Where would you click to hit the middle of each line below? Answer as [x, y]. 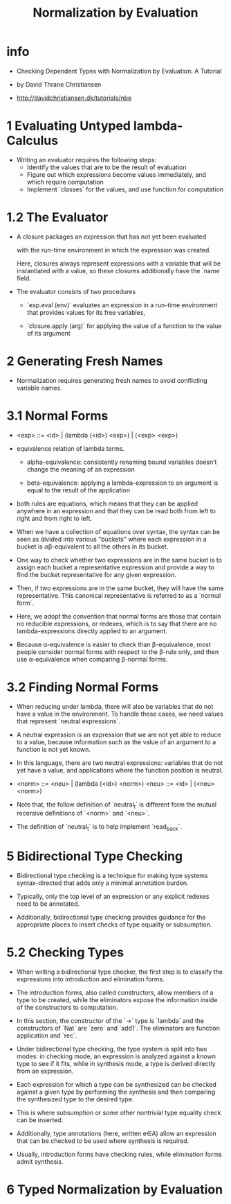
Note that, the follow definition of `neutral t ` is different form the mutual [117, 805]
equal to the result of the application [78, 490]
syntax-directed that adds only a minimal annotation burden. [102, 883]
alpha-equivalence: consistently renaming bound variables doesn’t [122, 462]
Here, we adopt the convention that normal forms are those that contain [119, 616]
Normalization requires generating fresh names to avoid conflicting [112, 380]
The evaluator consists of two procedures [76, 291]
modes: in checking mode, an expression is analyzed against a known [116, 1056]
